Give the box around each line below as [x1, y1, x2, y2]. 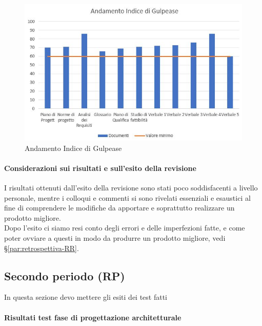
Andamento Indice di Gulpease [25, 142, 122, 153]
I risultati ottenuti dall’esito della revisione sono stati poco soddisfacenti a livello [4, 182, 258, 193]
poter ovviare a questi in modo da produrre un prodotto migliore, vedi [4, 233, 226, 243]
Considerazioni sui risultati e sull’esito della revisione [4, 162, 196, 173]
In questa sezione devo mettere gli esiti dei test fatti [4, 292, 168, 302]
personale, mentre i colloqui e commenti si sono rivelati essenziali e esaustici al [4, 192, 251, 203]
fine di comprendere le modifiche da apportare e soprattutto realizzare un [4, 202, 235, 213]
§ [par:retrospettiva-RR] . [4, 242, 79, 253]
